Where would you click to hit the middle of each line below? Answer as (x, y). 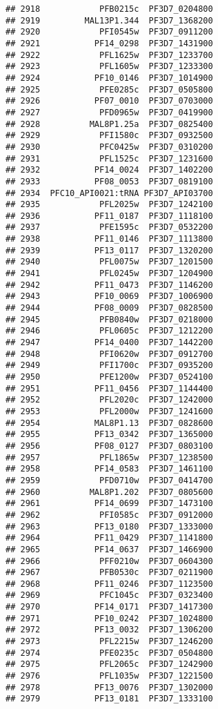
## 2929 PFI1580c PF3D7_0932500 (109, 136)
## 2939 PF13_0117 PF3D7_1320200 (109, 250)
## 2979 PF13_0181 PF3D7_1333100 (109, 699)
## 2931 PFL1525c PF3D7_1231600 (109, 158)
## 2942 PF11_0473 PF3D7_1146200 (109, 285)
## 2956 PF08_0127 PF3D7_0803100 (109, 446)
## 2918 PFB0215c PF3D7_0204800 (109, 9)
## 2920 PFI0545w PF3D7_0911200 (109, 32)
